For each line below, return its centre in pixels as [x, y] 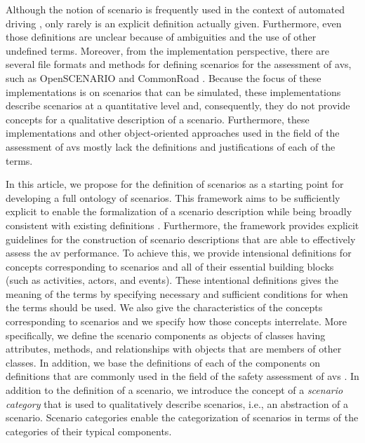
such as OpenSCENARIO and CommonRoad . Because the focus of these [164, 77]
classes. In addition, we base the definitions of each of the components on [163, 362]
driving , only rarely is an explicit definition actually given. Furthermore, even [174, 23]
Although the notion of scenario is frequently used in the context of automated [175, 9]
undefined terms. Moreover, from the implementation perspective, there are [167, 50]
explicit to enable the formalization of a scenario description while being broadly [179, 211]
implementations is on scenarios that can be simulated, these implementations [173, 91]
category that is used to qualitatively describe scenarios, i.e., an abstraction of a [177, 403]
